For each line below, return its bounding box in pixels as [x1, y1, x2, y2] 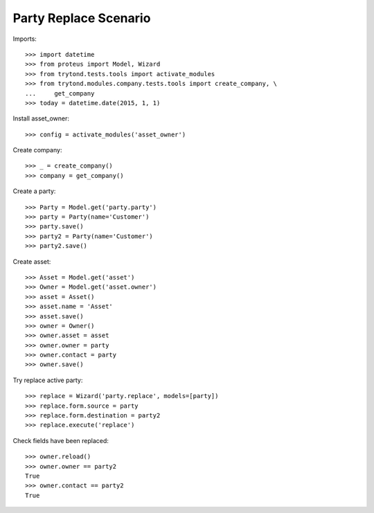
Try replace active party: [12, 376, 83, 384]
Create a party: [12, 187, 56, 195]
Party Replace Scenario [12, 10, 151, 26]
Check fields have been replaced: [12, 436, 109, 444]
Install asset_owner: [12, 114, 69, 123]
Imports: [12, 35, 37, 43]
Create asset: [12, 257, 51, 266]
